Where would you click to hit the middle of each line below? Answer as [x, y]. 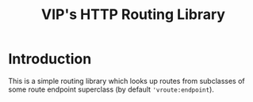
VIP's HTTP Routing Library [133, 15]
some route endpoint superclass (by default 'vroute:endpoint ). [111, 89]
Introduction [50, 59]
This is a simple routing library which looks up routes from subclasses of [127, 81]
